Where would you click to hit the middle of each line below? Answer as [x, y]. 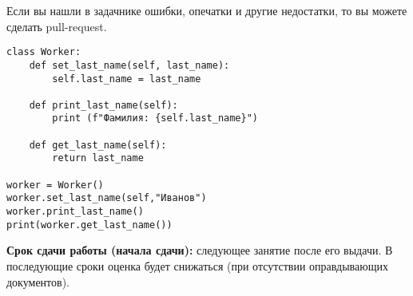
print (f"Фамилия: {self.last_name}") [155, 118]
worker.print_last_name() [75, 212]
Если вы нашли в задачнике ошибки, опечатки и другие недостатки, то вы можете [207, 10]
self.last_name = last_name [127, 79]
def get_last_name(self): [98, 145]
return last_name [98, 158]
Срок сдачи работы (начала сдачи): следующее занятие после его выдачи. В [200, 250]
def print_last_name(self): [103, 105]
